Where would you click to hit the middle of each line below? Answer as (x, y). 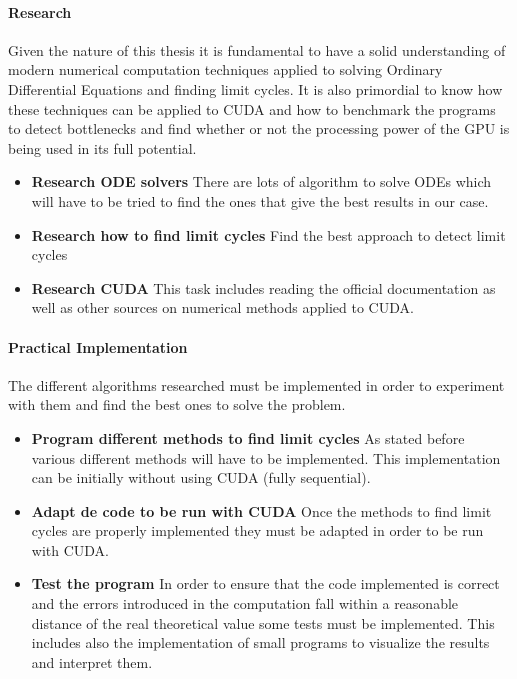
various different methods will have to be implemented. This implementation (266, 457)
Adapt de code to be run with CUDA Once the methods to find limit (261, 510)
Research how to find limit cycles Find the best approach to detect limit (268, 234)
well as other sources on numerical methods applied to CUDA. (222, 307)
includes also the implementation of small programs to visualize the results (260, 642)
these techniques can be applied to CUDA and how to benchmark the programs (252, 108)
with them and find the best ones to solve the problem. (177, 404)
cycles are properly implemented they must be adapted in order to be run (257, 530)
